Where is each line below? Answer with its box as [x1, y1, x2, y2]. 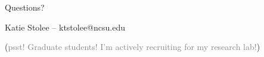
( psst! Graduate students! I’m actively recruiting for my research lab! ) [5, 41, 260, 53]
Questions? [5, 1, 45, 13]
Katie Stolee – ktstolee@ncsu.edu [5, 21, 125, 33]
